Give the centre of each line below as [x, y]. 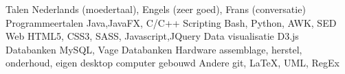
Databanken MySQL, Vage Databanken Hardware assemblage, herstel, [154, 49]
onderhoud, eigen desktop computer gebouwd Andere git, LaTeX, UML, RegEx [172, 63]
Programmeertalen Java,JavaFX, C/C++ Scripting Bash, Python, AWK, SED [171, 22]
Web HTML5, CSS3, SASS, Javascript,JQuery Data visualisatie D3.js [152, 36]
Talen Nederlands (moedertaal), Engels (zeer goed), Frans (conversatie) [156, 9]
